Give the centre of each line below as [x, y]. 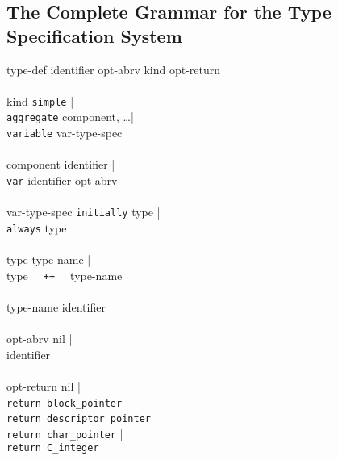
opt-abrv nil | [40, 339]
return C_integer [53, 448]
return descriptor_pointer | [82, 418]
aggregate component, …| [70, 117]
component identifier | [61, 164]
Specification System [94, 35]
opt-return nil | [44, 385]
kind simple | [40, 100]
